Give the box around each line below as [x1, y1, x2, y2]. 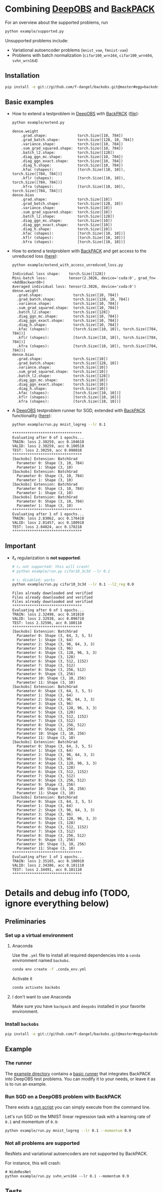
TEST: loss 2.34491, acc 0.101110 [12, 867, 82, 872]
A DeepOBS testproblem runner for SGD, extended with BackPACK [12, 407, 146, 414]
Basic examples [5, 98, 54, 106]
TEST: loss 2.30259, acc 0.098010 [12, 448, 82, 453]
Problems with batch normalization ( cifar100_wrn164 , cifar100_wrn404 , [12, 52, 153, 58]
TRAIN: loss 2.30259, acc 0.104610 [12, 439, 84, 444]
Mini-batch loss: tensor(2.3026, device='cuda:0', [12, 276, 136, 280]
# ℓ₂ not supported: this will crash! [12, 564, 90, 569]
